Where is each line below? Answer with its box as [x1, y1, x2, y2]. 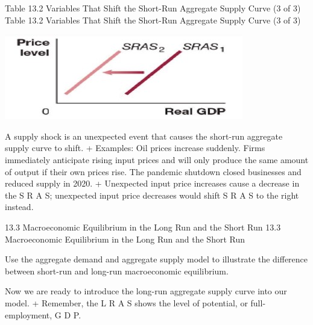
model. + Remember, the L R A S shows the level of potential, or [5, 296, 248, 309]
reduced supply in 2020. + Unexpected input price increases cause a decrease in [5, 177, 300, 190]
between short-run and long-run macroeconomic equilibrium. [5, 264, 229, 277]
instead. [5, 200, 34, 213]
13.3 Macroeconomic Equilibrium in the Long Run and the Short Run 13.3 [5, 220, 281, 233]
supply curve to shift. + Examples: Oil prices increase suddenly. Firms [5, 141, 265, 154]
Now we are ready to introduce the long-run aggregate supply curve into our [5, 285, 287, 297]
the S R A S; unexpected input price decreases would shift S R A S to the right [5, 188, 299, 201]
